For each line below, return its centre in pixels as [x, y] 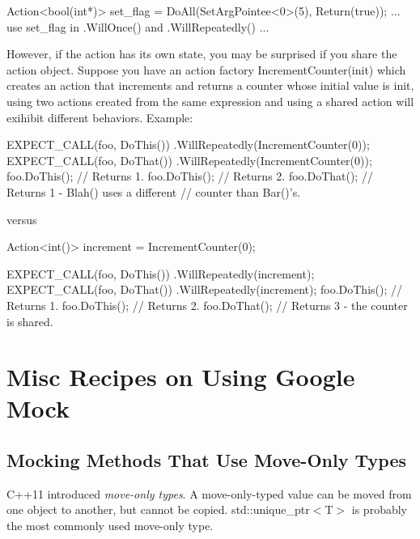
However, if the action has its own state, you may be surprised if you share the [202, 54]
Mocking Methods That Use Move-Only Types [207, 460]
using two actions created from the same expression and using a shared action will [210, 101]
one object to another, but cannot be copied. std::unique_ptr [158, 509]
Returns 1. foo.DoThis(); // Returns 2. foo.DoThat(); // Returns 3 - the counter [207, 305]
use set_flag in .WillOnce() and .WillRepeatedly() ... [138, 26]
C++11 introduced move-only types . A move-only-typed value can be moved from [209, 493]
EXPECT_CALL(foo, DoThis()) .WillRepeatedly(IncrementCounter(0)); [188, 144]
